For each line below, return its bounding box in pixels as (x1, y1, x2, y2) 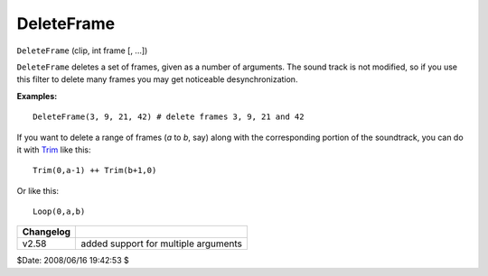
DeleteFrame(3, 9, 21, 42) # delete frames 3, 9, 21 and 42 (33, 112, 305, 122)
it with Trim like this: (16, 144, 91, 155)
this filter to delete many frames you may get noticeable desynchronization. (16, 74, 298, 85)
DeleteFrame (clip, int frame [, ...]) (16, 45, 148, 56)
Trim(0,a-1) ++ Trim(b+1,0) (33, 165, 157, 176)
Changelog (22, 225, 71, 238)
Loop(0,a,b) (33, 207, 86, 216)
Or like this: (16, 185, 59, 196)
